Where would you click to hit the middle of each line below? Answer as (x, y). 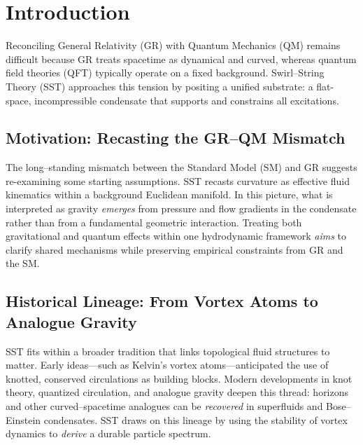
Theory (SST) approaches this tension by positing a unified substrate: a (159, 86)
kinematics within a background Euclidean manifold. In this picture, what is (169, 194)
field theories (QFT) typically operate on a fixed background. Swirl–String (165, 73)
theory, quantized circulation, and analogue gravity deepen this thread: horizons (177, 392)
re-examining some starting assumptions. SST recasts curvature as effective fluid (178, 180)
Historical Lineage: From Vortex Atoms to (162, 301)
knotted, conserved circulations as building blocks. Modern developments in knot (179, 378)
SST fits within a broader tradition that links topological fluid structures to (168, 351)
